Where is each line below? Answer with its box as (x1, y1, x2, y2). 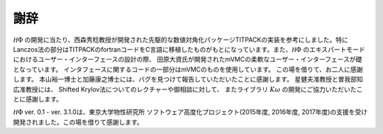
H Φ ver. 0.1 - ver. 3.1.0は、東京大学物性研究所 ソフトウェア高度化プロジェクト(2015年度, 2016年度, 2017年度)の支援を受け (13, 108, 368, 116)
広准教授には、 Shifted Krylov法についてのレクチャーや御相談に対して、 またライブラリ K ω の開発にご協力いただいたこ (13, 85, 363, 94)
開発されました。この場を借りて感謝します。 (13, 118, 143, 126)
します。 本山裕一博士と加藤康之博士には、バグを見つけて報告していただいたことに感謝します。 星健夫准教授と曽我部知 (13, 75, 363, 84)
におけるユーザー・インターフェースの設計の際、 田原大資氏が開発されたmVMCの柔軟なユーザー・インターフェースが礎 (13, 55, 362, 64)
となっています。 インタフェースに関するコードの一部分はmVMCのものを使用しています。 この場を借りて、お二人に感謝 (13, 65, 363, 74)
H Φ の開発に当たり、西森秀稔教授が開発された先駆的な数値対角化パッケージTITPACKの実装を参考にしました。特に (13, 35, 349, 44)
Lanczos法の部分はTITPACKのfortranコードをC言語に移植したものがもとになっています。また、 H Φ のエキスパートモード (13, 45, 365, 53)
